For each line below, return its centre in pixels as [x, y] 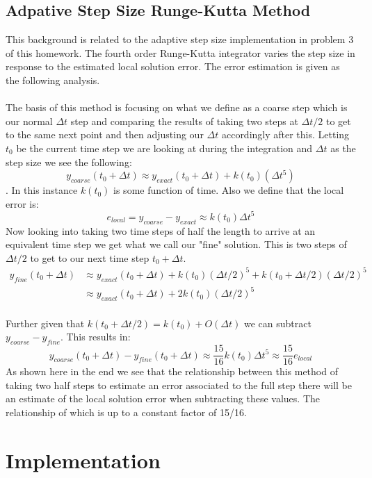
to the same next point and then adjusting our [105, 134]
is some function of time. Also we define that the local [229, 190]
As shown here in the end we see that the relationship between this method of [172, 371]
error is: [22, 203]
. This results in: [95, 337]
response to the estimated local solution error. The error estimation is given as [173, 66]
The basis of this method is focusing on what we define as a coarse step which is [177, 107]
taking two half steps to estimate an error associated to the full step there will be [179, 385]
